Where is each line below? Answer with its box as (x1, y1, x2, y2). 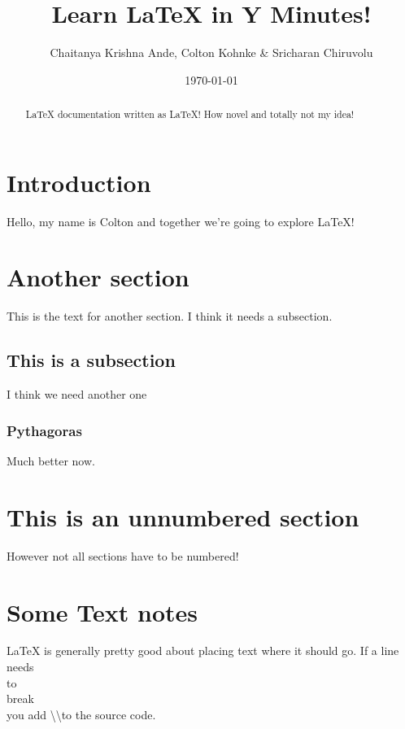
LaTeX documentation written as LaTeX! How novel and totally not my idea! (25, 107, 355, 121)
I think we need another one (7, 386, 147, 403)
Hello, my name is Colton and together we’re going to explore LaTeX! (7, 212, 355, 229)
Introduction (7, 165, 151, 199)
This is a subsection (7, 347, 176, 373)
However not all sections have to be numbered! (7, 547, 239, 564)
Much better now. (7, 452, 95, 469)
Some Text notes (7, 595, 198, 628)
